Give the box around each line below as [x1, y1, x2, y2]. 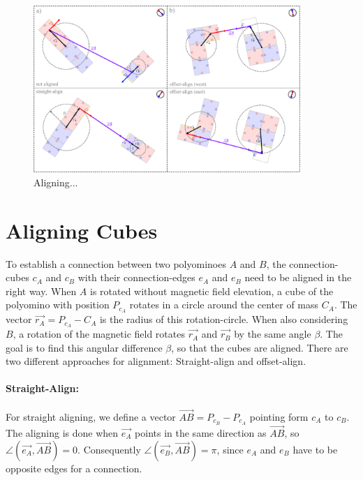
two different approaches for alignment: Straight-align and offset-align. [6, 354, 306, 368]
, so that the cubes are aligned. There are [171, 340, 348, 354]
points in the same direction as [135, 425, 267, 440]
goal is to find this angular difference [6, 340, 163, 354]
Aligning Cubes [6, 216, 158, 244]
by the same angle [234, 327, 311, 341]
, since [216, 442, 244, 456]
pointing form [249, 409, 309, 423]
